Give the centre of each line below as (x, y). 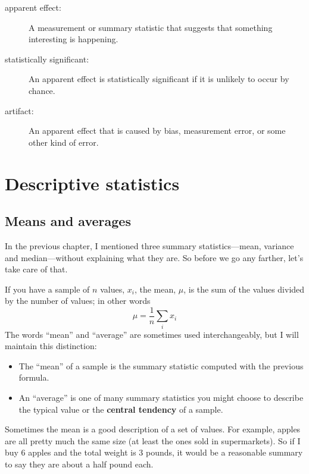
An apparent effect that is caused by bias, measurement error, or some (157, 131)
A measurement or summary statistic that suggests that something (151, 27)
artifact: (19, 110)
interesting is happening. (74, 39)
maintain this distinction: (51, 346)
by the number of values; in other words (78, 301)
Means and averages (68, 221)
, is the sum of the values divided (244, 289)
